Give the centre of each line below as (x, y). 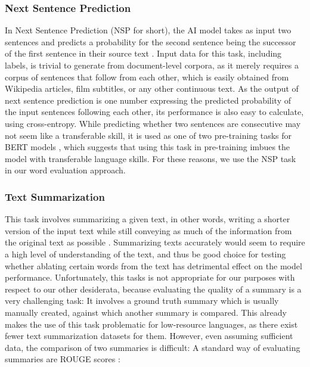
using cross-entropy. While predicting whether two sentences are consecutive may (153, 123)
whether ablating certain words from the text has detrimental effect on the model (154, 265)
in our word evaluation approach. (65, 170)
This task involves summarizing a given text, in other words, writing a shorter (148, 219)
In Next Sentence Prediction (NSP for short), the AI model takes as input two (148, 30)
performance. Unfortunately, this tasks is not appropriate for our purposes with (150, 277)
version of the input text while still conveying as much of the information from (148, 230)
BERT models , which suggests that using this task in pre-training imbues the (148, 147)
